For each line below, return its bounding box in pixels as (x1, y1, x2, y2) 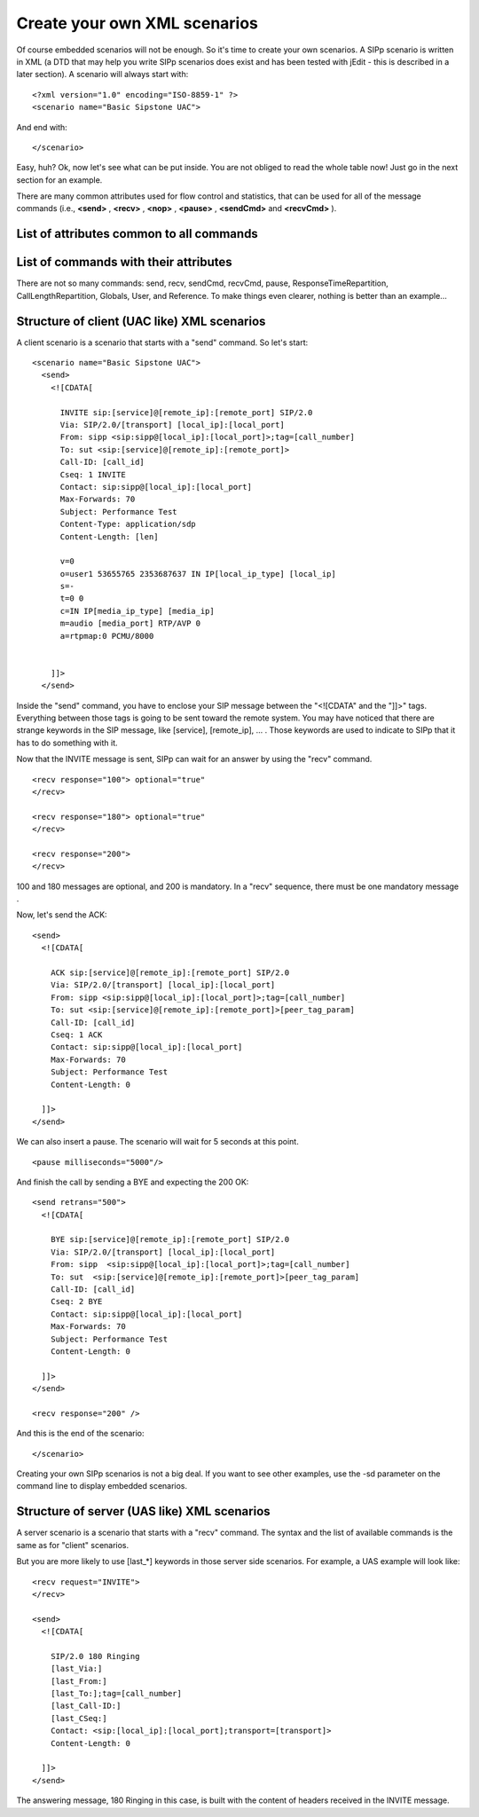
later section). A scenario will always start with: (16, 69, 189, 80)
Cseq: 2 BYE (50, 1296, 103, 1307)
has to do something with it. (16, 737, 119, 748)
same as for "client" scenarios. (16, 1539, 130, 1550)
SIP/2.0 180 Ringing (50, 1651, 140, 1661)
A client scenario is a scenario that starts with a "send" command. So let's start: (16, 337, 309, 348)
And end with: (16, 122, 68, 132)
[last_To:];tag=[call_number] (50, 1688, 182, 1699)
